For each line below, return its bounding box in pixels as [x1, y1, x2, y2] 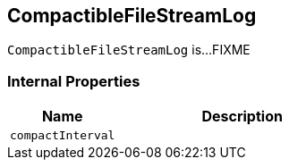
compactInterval [10, 129, 115, 143]
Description [201, 107, 283, 126]
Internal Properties [7, 71, 140, 90]
